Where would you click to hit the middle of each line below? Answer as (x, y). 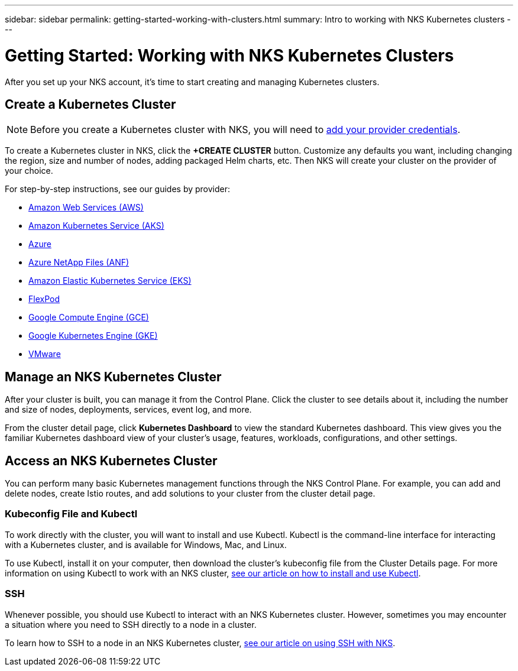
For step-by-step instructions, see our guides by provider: (118, 189)
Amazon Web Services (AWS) (86, 208)
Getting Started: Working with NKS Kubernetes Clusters (229, 55)
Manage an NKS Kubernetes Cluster (113, 377)
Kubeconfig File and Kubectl (71, 514)
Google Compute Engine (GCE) (89, 317)
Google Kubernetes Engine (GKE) (93, 336)
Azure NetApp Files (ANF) (79, 262)
